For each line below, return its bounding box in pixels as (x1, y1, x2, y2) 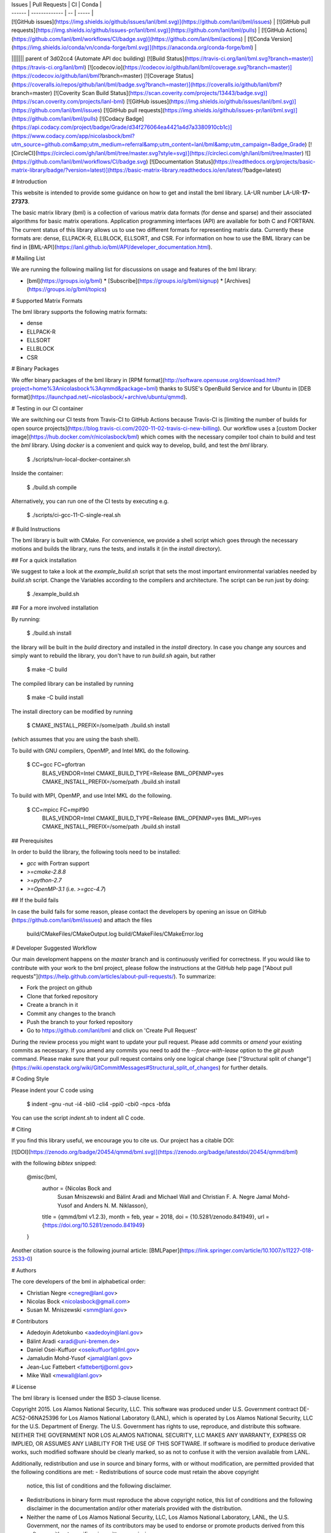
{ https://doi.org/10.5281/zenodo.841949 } (42, 1221, 145, 1229)
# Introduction (11, 178, 47, 185)
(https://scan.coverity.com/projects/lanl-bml (11, 98, 123, 105)
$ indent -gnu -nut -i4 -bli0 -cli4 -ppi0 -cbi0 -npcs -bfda (26, 1101, 171, 1108)
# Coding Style (11, 1075, 49, 1082)
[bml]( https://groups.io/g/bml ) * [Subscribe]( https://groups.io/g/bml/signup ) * (26, 277, 223, 285)
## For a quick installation (11, 556, 77, 564)
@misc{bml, (26, 1173, 58, 1180)
